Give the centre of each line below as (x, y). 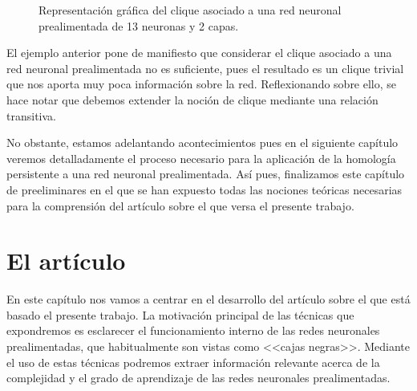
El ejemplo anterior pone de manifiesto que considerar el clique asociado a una (199, 53)
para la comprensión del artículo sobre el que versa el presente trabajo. (180, 205)
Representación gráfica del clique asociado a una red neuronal (190, 10)
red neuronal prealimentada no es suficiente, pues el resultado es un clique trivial (205, 68)
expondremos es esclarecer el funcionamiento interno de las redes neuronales (193, 330)
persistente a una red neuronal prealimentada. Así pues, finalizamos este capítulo (206, 174)
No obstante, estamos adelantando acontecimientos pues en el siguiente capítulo (202, 143)
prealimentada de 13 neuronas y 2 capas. (139, 25)
